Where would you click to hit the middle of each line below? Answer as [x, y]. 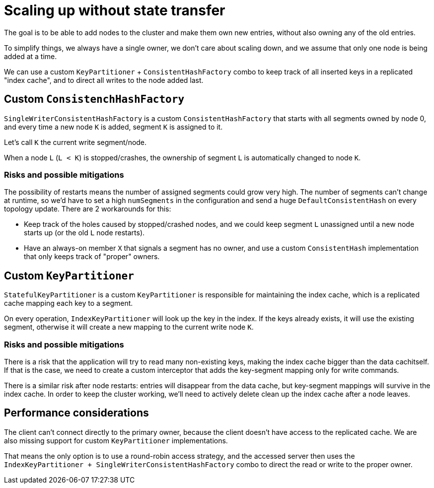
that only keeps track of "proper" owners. [92, 257]
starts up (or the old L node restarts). [84, 233]
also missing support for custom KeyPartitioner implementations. [116, 440]
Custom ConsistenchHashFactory [94, 99]
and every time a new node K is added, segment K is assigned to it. [113, 127]
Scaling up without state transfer [115, 10]
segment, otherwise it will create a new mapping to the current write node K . [129, 327]
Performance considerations [76, 413]
